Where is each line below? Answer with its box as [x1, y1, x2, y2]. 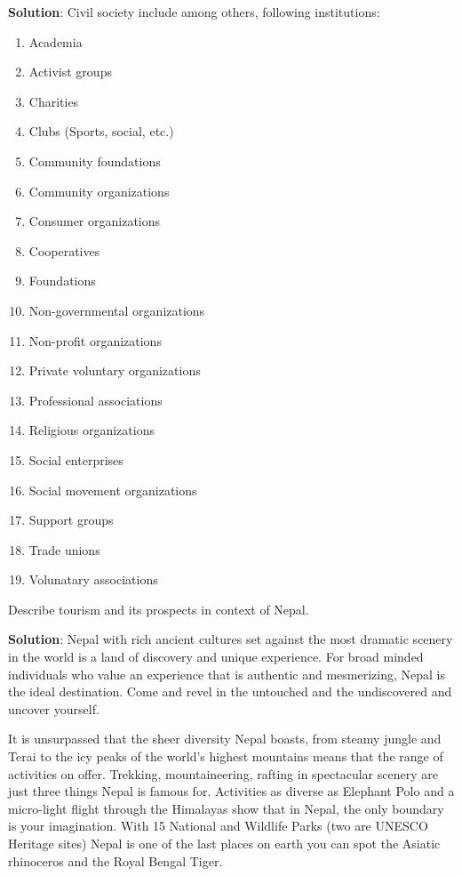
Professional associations [28, 390, 163, 409]
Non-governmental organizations [28, 301, 205, 319]
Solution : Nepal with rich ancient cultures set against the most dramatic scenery [8, 630, 453, 648]
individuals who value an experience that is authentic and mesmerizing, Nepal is [8, 664, 445, 683]
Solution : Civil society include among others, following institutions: [8, 3, 380, 20]
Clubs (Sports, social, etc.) [28, 122, 174, 141]
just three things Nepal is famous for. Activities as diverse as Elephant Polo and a [8, 782, 455, 800]
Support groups [28, 510, 114, 529]
